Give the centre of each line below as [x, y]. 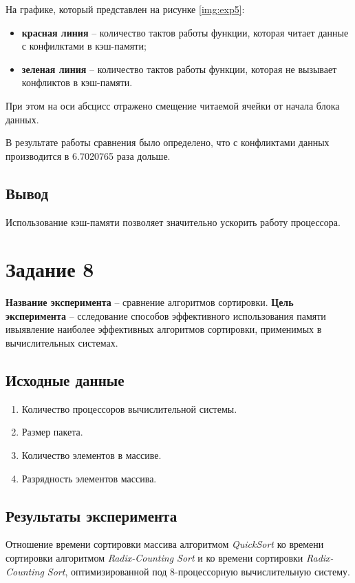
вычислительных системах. [62, 343]
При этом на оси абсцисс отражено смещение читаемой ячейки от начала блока [173, 105]
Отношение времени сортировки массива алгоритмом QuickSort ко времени [165, 544]
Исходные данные [65, 380]
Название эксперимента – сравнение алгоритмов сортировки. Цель [150, 302]
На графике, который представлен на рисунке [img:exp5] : [125, 9]
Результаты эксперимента [92, 515]
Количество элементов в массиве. [92, 455]
